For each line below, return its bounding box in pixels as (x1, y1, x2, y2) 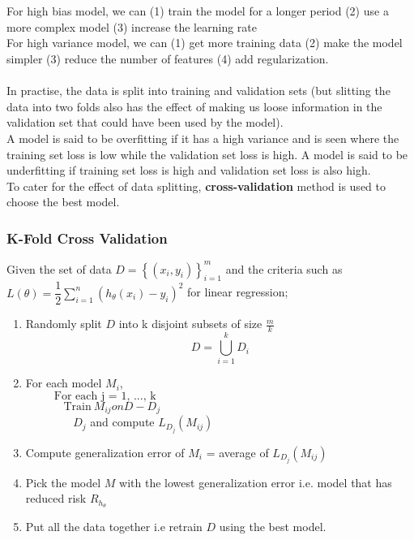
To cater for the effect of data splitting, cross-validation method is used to (6, 177, 386, 194)
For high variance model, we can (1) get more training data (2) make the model (6, 34, 403, 51)
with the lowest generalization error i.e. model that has (119, 473, 392, 490)
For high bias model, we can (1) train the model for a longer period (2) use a (6, 2, 389, 19)
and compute (90, 413, 155, 430)
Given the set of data (6, 260, 112, 277)
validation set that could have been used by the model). (6, 114, 284, 131)
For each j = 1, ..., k (53, 391, 156, 403)
